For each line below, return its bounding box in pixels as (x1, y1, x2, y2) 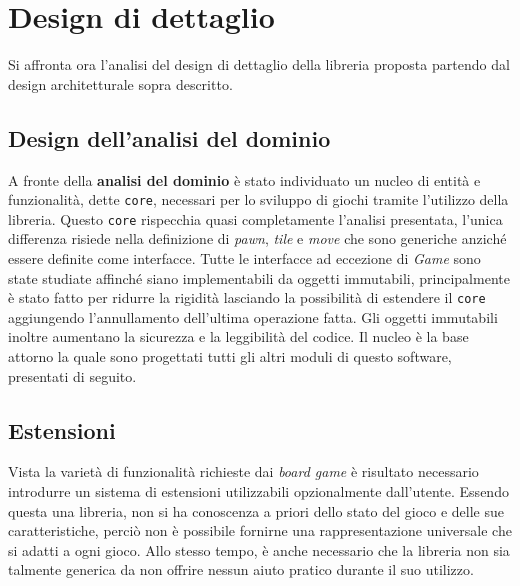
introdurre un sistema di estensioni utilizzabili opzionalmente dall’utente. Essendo (8, 481, 509, 502)
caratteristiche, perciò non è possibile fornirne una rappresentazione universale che (8, 520, 512, 541)
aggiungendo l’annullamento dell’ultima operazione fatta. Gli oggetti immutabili (8, 306, 498, 327)
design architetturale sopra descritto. (8, 73, 233, 94)
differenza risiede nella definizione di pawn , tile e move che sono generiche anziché (8, 228, 507, 249)
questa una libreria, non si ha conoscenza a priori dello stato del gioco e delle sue (8, 500, 504, 521)
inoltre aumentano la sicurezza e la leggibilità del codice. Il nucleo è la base (8, 326, 469, 347)
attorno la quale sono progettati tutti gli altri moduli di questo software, (8, 346, 452, 367)
